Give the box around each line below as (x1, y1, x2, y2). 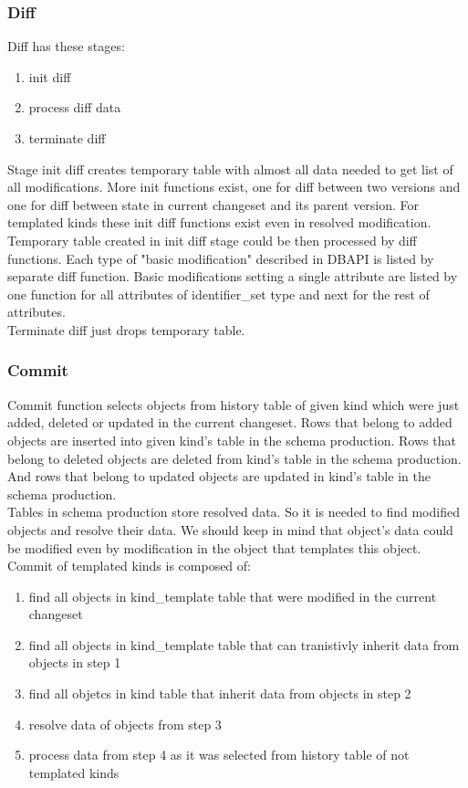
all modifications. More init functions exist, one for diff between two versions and (7, 177, 461, 196)
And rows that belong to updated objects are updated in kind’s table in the (7, 467, 431, 486)
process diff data (28, 98, 121, 117)
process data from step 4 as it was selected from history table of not (28, 745, 410, 764)
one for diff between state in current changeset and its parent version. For (7, 194, 420, 214)
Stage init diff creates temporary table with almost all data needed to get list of (7, 159, 453, 178)
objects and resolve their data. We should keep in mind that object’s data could (7, 520, 453, 539)
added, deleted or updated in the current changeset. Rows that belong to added (7, 413, 452, 432)
